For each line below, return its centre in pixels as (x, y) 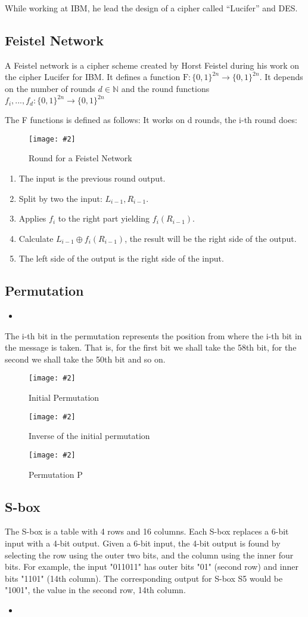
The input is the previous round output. (92, 178)
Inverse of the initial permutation (89, 436)
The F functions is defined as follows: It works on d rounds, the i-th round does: (151, 120)
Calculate (36, 238)
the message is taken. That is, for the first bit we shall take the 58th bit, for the (151, 347)
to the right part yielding (104, 218)
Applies (32, 218)
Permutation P (56, 474)
